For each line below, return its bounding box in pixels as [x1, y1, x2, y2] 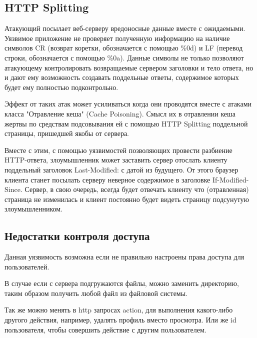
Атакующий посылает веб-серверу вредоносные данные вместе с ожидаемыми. [4, 23, 245, 33]
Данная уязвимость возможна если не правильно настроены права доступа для [4, 251, 244, 262]
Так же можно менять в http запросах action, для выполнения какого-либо [4, 304, 233, 315]
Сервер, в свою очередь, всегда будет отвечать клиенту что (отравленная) [24, 184, 249, 194]
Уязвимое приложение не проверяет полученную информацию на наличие [4, 32, 230, 43]
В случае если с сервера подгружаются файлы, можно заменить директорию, [4, 278, 239, 288]
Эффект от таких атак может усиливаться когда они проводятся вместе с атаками [4, 98, 251, 109]
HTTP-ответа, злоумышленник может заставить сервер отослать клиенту [4, 154, 227, 165]
